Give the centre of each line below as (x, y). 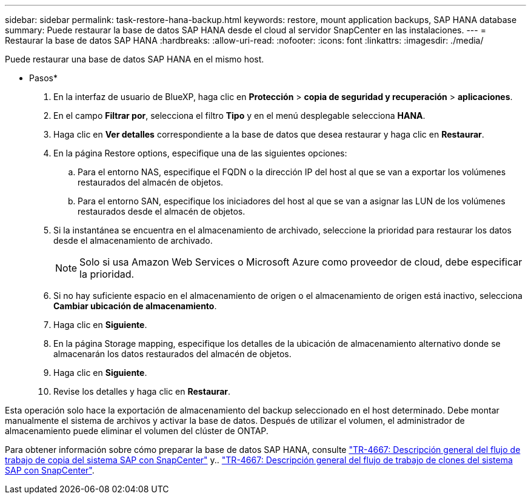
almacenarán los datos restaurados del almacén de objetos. (172, 354)
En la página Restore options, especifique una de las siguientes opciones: (200, 153)
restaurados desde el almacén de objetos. (162, 211)
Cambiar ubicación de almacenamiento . (135, 306)
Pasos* (43, 78)
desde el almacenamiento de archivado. (133, 240)
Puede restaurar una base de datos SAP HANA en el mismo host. (135, 59)
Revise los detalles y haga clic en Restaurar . (142, 391)
